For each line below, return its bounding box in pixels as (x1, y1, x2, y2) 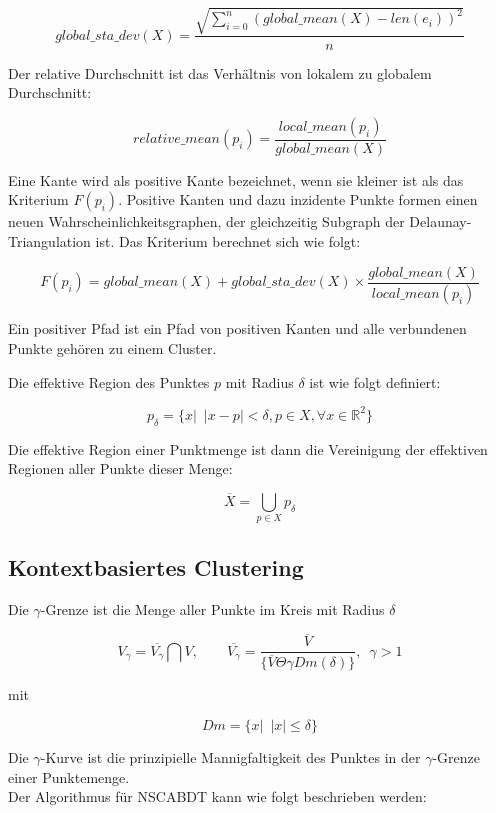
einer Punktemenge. (8, 766, 130, 787)
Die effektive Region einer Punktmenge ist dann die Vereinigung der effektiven (8, 438, 488, 459)
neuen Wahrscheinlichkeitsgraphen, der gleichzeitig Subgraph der (8, 211, 405, 232)
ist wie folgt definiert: (309, 371, 441, 392)
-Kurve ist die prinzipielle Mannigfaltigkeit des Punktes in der (40, 747, 421, 768)
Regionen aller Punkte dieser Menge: (8, 458, 233, 479)
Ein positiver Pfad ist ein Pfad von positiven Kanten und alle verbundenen (8, 318, 467, 339)
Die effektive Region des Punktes (8, 371, 210, 392)
